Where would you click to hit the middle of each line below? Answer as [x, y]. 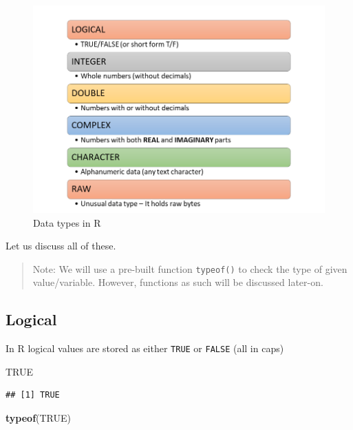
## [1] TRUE [33, 395]
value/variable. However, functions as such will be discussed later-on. [178, 282]
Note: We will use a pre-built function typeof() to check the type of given [190, 268]
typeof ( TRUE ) [39, 418]
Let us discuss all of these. [61, 246]
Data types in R [67, 222]
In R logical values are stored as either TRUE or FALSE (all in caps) [145, 348]
